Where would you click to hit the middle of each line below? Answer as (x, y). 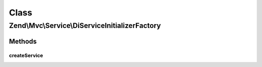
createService (26, 55)
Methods (23, 41)
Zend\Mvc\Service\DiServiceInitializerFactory (85, 26)
